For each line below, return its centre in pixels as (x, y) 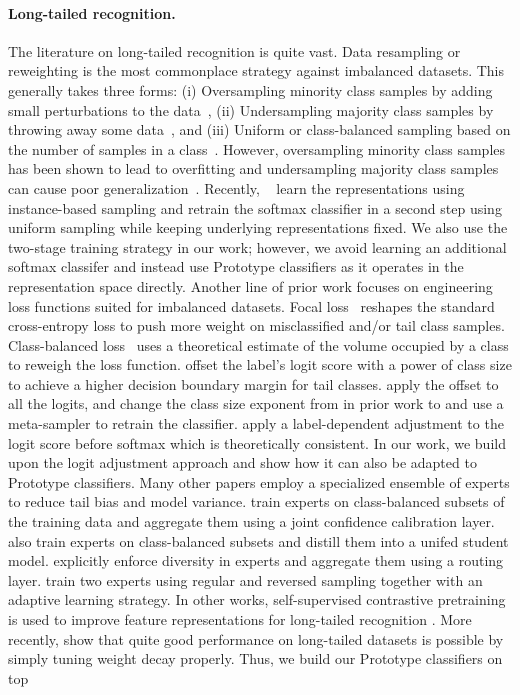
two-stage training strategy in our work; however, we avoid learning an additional (257, 246)
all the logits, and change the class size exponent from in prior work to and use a (256, 403)
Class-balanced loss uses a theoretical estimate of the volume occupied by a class (258, 344)
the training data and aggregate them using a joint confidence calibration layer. (251, 521)
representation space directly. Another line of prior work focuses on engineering (250, 285)
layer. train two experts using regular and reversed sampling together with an (245, 579)
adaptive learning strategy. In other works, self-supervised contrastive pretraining (257, 599)
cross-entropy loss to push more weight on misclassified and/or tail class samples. (256, 325)
